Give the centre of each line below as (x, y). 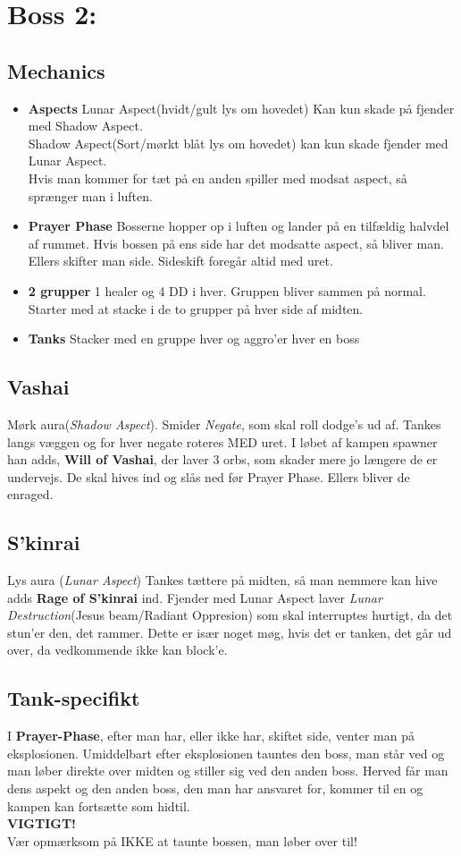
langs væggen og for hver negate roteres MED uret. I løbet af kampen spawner (222, 441)
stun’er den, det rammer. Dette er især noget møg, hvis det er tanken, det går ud (230, 632)
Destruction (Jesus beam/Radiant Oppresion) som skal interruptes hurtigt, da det (230, 615)
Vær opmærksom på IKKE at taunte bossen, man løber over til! (182, 840)
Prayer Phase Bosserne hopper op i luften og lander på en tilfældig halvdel (239, 226)
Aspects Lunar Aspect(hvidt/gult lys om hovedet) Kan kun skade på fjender (241, 108)
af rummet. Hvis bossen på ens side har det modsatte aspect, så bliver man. (236, 243)
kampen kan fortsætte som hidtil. (99, 805)
